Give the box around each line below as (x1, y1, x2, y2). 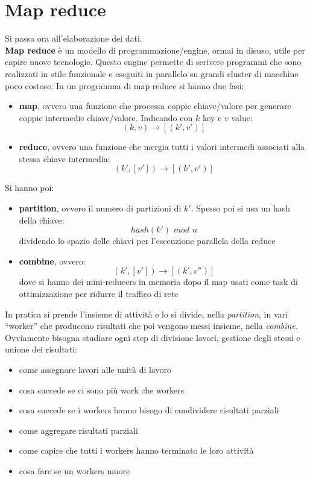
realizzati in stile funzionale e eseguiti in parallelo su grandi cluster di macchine (5, 67, 299, 80)
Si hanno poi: (5, 181, 54, 194)
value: (231, 111, 253, 124)
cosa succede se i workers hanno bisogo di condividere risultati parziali (19, 404, 279, 416)
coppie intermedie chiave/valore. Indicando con (19, 111, 193, 124)
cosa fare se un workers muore (19, 464, 130, 477)
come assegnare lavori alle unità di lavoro (19, 363, 172, 375)
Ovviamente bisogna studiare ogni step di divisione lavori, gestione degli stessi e (5, 331, 300, 343)
